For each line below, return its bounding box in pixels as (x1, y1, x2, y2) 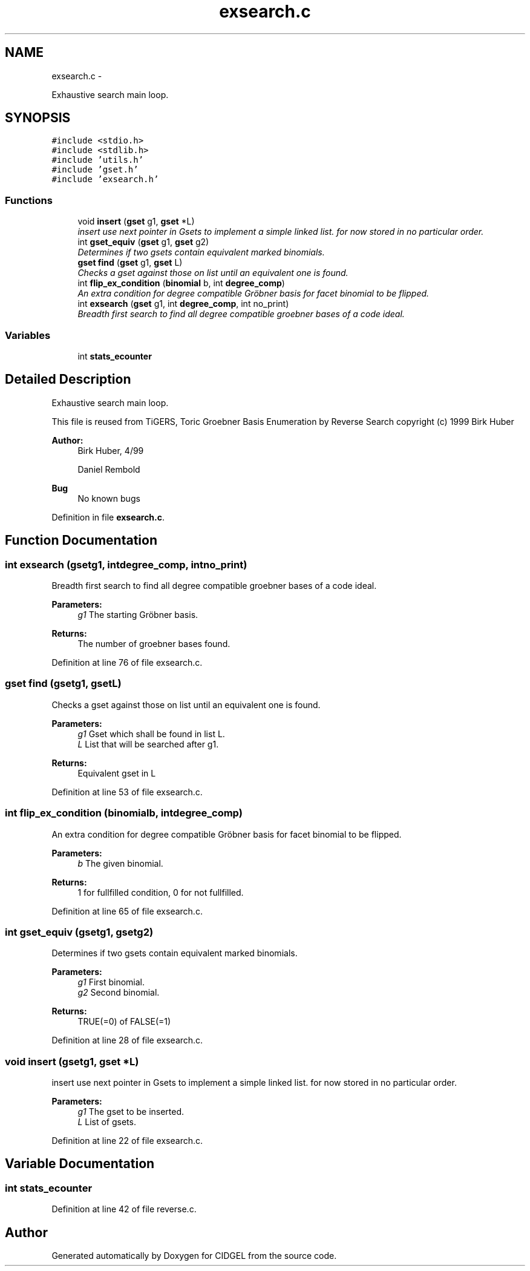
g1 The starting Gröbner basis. (77, 609, 198, 620)
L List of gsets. (77, 1117, 136, 1127)
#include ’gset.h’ (51, 165, 139, 175)
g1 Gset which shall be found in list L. (77, 728, 225, 739)
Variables (5, 329, 51, 341)
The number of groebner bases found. (77, 639, 231, 649)
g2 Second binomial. (77, 987, 160, 998)
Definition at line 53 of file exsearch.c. (51, 786, 203, 797)
